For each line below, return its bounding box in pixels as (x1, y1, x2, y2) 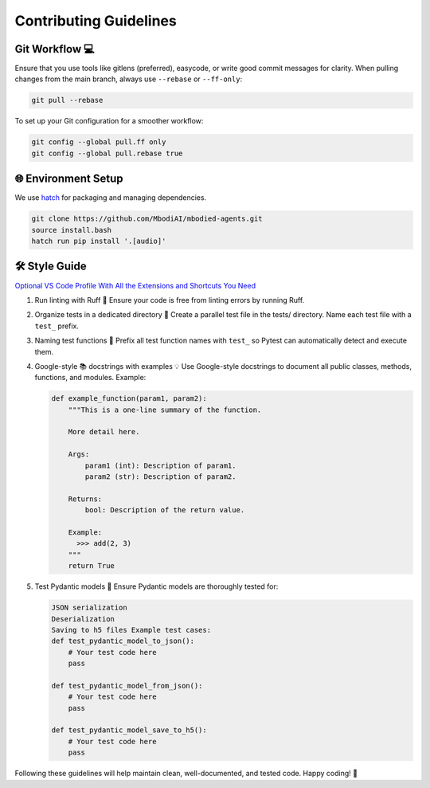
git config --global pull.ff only (31, 138, 166, 147)
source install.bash (31, 225, 111, 234)
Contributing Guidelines (14, 12, 177, 29)
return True (68, 562, 115, 570)
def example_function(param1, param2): (51, 394, 207, 403)
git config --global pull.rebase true (31, 148, 183, 158)
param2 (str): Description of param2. (84, 472, 236, 481)
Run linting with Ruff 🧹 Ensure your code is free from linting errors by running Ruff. (34, 295, 305, 304)
